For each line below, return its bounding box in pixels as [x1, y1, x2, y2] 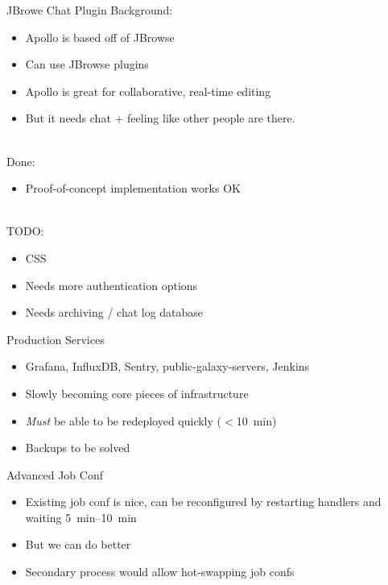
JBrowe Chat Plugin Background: [6, 2, 173, 18]
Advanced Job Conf [6, 466, 103, 483]
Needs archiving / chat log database [25, 304, 204, 321]
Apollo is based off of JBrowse [25, 28, 175, 45]
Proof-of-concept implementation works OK [25, 180, 241, 197]
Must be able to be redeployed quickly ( [25, 412, 222, 429]
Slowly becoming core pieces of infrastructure [25, 384, 249, 401]
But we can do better [25, 536, 131, 553]
